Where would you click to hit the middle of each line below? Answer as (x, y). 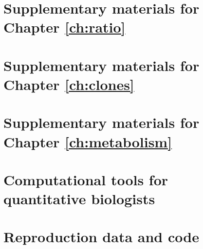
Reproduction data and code (101, 237)
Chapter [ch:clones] (69, 84)
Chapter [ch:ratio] (65, 27)
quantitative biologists (79, 199)
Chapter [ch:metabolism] (88, 141)
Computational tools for (86, 179)
